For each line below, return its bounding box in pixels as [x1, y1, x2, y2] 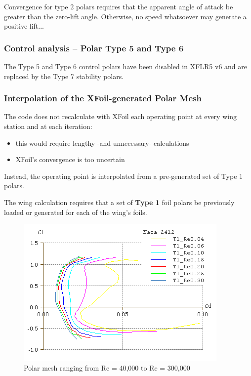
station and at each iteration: [4, 121, 92, 131]
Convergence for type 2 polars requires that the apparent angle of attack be [4, 1, 233, 11]
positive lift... [4, 21, 44, 31]
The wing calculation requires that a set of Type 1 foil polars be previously [4, 197, 235, 207]
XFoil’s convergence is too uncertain [15, 154, 125, 165]
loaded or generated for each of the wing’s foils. [4, 207, 147, 217]
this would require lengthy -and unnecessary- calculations [15, 137, 189, 148]
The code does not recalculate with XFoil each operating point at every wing [4, 111, 237, 122]
